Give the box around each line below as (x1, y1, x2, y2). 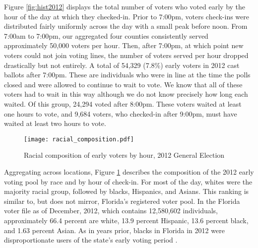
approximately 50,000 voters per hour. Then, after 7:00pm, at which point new (4, 40, 244, 51)
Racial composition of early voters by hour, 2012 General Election (24, 150, 225, 160)
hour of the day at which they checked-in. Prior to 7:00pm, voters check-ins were (4, 11, 250, 21)
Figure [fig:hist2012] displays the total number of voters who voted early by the (4, 1, 246, 11)
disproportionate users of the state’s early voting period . (4, 235, 178, 245)
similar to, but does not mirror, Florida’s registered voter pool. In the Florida (4, 195, 240, 206)
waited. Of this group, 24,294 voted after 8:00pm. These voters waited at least (4, 98, 242, 109)
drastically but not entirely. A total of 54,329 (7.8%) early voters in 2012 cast (4, 60, 240, 70)
